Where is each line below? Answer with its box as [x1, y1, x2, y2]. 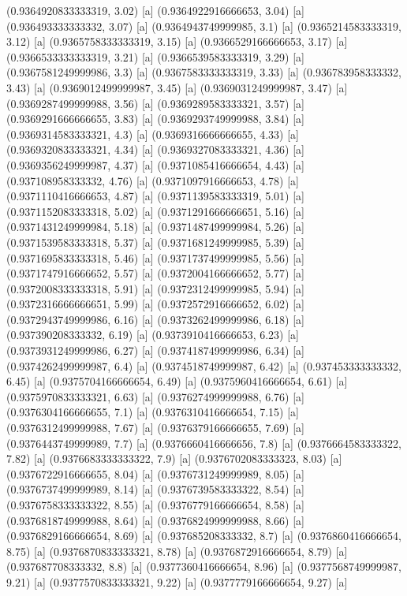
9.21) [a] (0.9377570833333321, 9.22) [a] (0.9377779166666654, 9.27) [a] [6, 573, 348, 590]
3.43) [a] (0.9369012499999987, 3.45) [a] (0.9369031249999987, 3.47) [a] [6, 79, 348, 95]
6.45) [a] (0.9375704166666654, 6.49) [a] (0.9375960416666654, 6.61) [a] [6, 373, 348, 389]
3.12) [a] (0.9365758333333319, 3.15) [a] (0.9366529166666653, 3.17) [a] [6, 33, 348, 50]
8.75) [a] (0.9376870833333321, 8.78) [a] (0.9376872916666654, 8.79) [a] [6, 542, 348, 559]
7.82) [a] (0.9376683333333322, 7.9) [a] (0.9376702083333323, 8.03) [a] [6, 450, 342, 467]
